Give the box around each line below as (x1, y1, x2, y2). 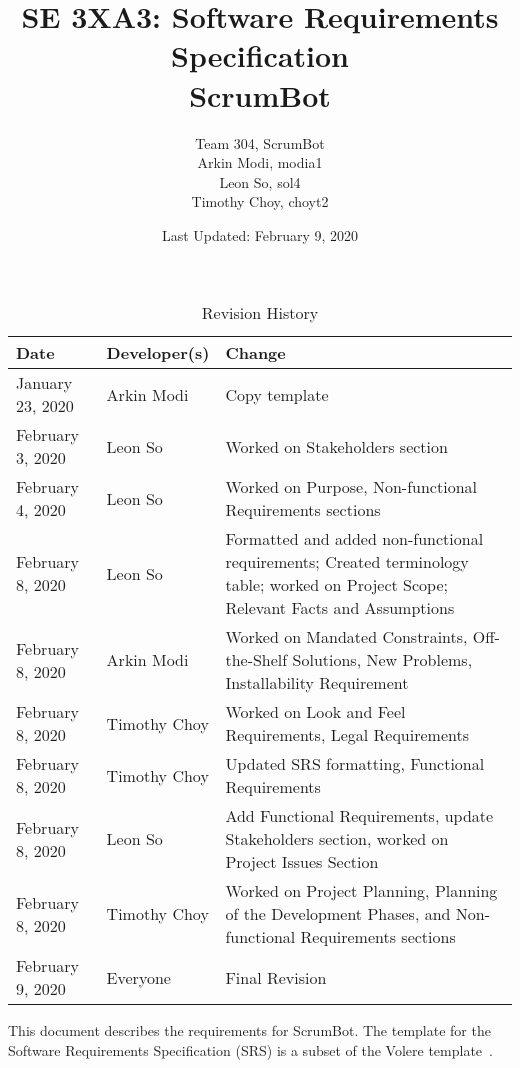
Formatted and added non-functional (225, 527, 484, 551)
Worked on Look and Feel (225, 700, 406, 724)
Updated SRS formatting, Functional (225, 752, 485, 776)
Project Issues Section (225, 850, 379, 874)
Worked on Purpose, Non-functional (225, 475, 477, 499)
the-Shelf (225, 648, 288, 672)
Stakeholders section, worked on (225, 827, 449, 851)
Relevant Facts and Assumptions (225, 596, 455, 620)
